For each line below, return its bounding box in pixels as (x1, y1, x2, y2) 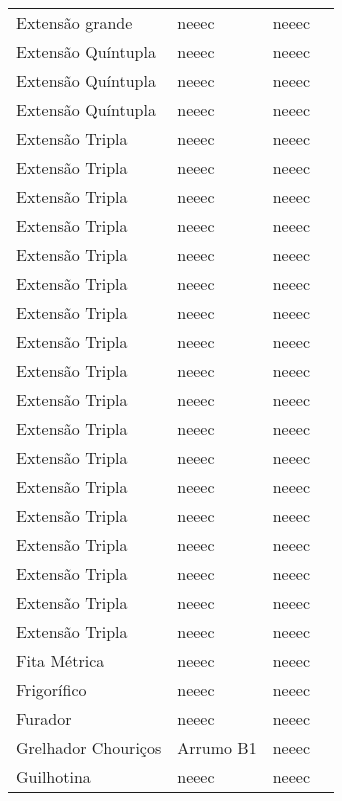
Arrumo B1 (177, 736, 257, 759)
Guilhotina (16, 765, 91, 788)
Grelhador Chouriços (16, 736, 162, 759)
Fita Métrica (16, 649, 105, 672)
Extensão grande (16, 11, 133, 34)
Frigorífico (16, 678, 87, 701)
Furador (16, 707, 72, 730)
